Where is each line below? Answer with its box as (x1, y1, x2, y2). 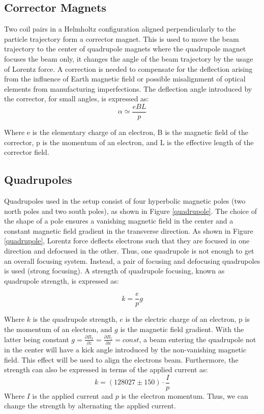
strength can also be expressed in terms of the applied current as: (4, 364, 208, 375)
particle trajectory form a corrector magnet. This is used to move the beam (4, 33, 239, 44)
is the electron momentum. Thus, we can (121, 390, 248, 401)
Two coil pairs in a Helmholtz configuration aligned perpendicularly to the (4, 23, 236, 34)
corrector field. (4, 147, 49, 157)
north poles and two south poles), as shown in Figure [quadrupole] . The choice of (4, 205, 257, 216)
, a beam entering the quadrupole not (139, 334, 256, 344)
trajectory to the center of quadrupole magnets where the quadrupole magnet (4, 43, 246, 54)
